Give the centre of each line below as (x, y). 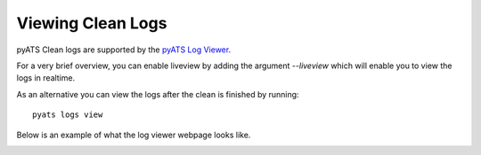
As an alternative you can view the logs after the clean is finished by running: (158, 94)
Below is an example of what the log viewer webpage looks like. (134, 135)
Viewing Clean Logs (92, 23)
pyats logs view (68, 115)
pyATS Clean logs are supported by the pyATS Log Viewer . (124, 50)
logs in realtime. (46, 78)
